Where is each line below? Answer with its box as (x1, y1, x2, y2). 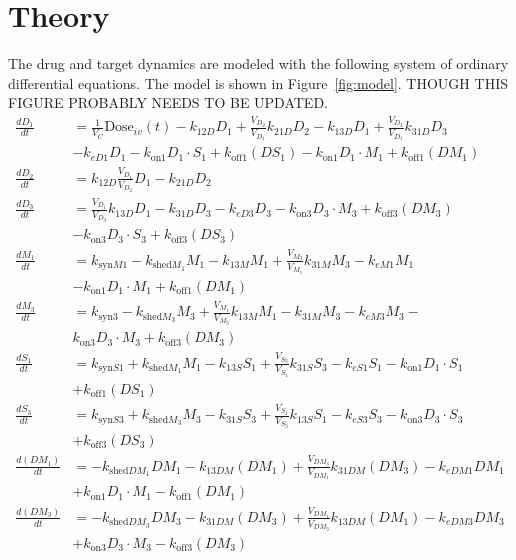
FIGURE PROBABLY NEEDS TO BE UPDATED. (8, 92, 328, 113)
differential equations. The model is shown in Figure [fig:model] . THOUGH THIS (8, 72, 508, 93)
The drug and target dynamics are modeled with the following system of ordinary (8, 53, 509, 74)
